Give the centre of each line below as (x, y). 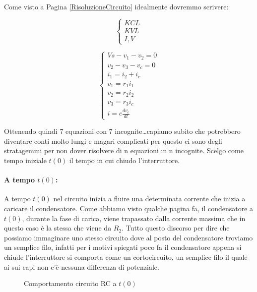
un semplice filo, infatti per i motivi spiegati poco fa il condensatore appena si (123, 247)
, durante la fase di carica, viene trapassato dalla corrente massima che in (134, 218)
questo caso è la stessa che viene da (58, 228)
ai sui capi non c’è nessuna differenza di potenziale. (82, 266)
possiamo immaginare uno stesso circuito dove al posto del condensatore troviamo (128, 237)
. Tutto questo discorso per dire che (176, 228)
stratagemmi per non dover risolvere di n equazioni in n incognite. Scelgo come (124, 150)
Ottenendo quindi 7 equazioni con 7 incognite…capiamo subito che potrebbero (122, 131)
